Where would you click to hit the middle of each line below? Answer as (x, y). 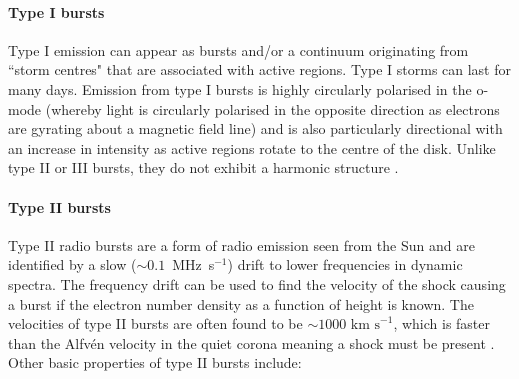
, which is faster (442, 323)
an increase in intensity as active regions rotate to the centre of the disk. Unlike (252, 147)
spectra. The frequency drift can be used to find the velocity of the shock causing (257, 283)
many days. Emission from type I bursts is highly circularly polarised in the (240, 88)
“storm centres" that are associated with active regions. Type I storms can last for (260, 69)
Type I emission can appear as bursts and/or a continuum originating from (238, 49)
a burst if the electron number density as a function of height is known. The (241, 303)
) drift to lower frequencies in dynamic (345, 264)
